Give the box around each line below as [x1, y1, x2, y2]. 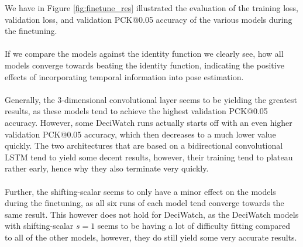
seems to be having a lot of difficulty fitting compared [97, 219, 291, 232]
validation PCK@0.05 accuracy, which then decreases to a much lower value [5, 128, 276, 140]
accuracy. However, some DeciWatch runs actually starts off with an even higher [5, 116, 292, 128]
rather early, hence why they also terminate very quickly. [5, 162, 209, 174]
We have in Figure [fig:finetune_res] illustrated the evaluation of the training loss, [5, 2, 298, 13]
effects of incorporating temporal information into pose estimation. [5, 70, 244, 83]
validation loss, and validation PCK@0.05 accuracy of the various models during [5, 13, 292, 25]
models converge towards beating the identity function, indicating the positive [5, 59, 284, 71]
